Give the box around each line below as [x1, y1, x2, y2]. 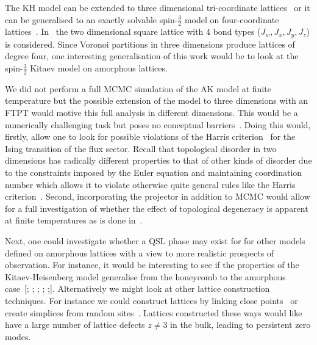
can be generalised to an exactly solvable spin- [5, 13, 178, 26]
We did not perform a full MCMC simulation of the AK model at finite [5, 82, 271, 95]
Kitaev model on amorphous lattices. [30, 62, 168, 74]
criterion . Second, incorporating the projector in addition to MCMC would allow [5, 190, 310, 203]
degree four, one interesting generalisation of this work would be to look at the [5, 49, 299, 62]
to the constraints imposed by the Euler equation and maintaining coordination [5, 166, 302, 179]
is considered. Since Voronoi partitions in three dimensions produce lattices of [5, 37, 295, 50]
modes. [5, 330, 31, 343]
